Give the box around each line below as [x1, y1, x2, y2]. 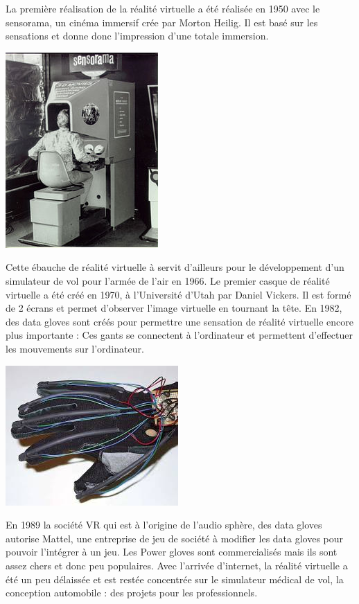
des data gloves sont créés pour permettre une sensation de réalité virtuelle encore [6, 314, 353, 328]
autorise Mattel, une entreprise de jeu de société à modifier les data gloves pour [6, 531, 344, 545]
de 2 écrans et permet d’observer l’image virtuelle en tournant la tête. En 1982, [6, 301, 342, 315]
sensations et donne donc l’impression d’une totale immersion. [6, 28, 269, 43]
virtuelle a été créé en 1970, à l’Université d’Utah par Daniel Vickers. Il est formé [6, 287, 351, 301]
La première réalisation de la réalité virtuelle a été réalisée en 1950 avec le [6, 1, 320, 15]
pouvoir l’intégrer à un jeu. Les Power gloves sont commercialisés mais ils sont [6, 544, 338, 559]
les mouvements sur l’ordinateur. [6, 341, 144, 355]
